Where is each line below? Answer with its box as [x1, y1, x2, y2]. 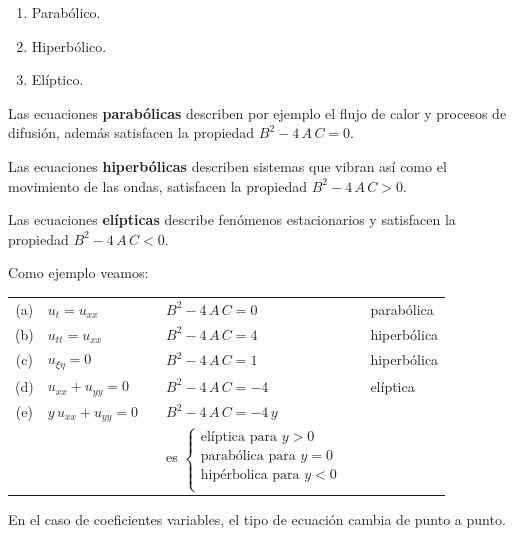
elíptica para [200, 429, 277, 444]
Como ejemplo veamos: [8, 262, 149, 283]
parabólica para [200, 448, 296, 463]
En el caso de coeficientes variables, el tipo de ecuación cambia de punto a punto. [8, 508, 506, 529]
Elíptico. [31, 69, 84, 90]
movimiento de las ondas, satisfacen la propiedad [8, 175, 308, 196]
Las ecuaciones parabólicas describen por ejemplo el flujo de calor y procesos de [8, 102, 507, 123]
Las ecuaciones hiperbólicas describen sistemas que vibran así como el [8, 155, 447, 176]
